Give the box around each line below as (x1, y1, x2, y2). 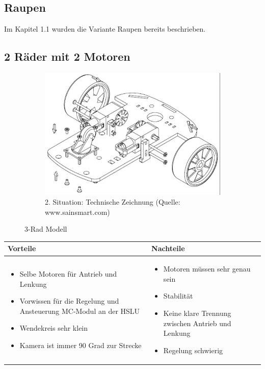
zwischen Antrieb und (163, 317, 231, 328)
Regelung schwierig (163, 345, 223, 355)
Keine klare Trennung (163, 308, 231, 318)
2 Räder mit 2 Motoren (4, 48, 130, 64)
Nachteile (151, 243, 185, 254)
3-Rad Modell (24, 224, 67, 234)
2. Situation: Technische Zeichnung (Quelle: (45, 196, 180, 207)
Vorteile (8, 243, 36, 254)
